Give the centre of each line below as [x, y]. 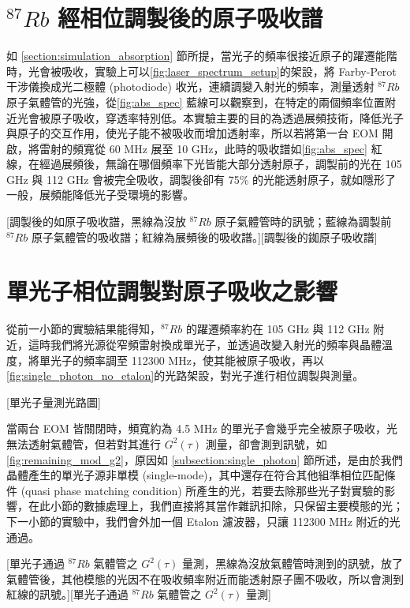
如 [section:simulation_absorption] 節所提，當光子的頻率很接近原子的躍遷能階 [202, 56]
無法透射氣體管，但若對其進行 [84, 443]
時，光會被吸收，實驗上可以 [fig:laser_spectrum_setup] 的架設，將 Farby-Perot [201, 71]
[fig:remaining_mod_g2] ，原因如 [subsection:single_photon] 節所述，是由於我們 [205, 459]
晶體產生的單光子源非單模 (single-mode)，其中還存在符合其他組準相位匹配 [196, 475]
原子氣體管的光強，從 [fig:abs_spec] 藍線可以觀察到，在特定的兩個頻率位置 [196, 101]
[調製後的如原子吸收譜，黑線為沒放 [96, 221]
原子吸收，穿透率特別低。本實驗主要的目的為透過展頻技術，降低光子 [227, 117]
